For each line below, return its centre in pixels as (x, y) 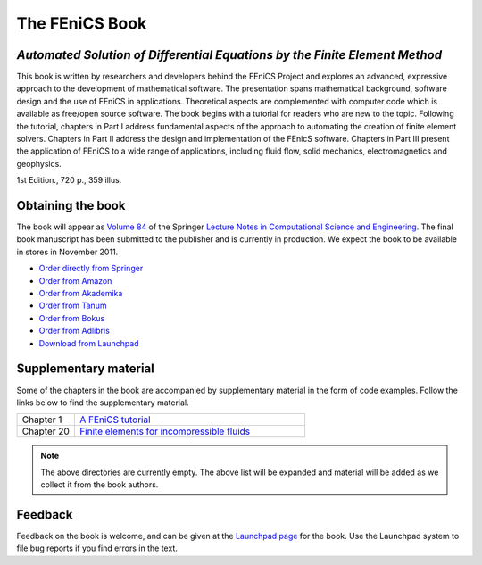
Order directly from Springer (91, 269)
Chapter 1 (42, 420)
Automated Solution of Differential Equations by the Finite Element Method (229, 55)
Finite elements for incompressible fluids (164, 431)
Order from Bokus (72, 318)
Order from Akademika (81, 294)
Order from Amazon (75, 280)
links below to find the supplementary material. (103, 403)
